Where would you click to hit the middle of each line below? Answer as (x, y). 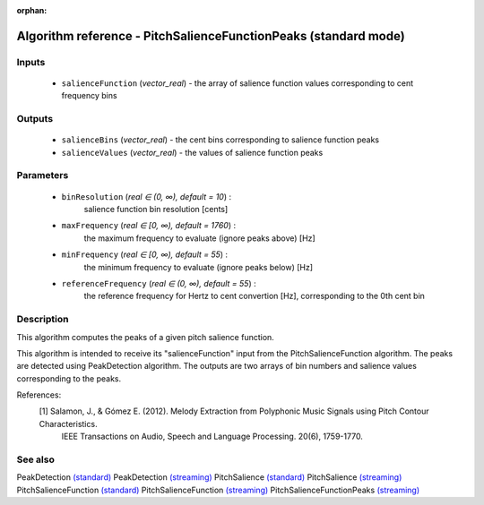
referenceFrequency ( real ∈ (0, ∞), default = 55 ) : (159, 283)
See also (36, 459)
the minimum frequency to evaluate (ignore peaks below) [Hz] (199, 267)
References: (39, 395)
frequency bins (89, 96)
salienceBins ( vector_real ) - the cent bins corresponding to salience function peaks (220, 140)
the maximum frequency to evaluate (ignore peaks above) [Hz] (199, 238)
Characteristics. (68, 424)
